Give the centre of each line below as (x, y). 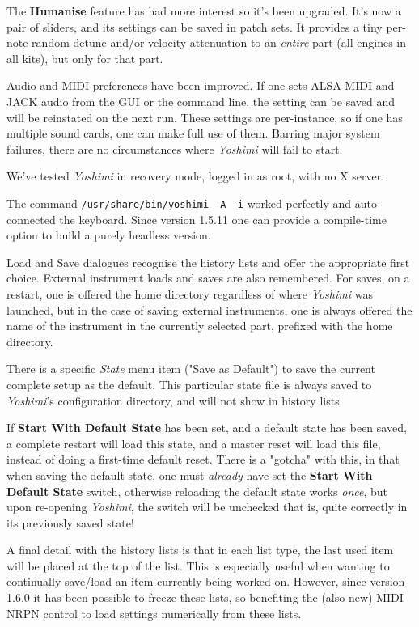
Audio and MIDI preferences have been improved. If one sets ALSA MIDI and (201, 85)
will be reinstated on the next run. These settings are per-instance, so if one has (205, 117)
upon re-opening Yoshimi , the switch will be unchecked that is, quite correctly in (207, 507)
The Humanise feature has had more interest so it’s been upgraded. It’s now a (204, 11)
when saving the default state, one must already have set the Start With (190, 474)
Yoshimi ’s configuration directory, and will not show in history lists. (175, 400)
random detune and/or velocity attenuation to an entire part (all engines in (219, 42)
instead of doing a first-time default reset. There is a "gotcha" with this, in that (203, 459)
